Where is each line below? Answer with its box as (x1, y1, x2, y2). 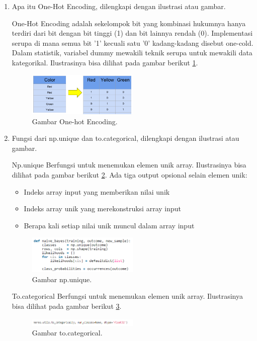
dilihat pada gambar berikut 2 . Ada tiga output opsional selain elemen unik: (12, 169, 247, 180)
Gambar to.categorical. (32, 327, 103, 338)
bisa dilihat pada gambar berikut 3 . (12, 301, 122, 311)
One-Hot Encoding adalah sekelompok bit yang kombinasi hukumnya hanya (12, 18, 246, 28)
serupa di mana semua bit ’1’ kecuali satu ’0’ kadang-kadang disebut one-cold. (12, 37, 253, 48)
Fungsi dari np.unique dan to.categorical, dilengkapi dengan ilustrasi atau (12, 133, 239, 143)
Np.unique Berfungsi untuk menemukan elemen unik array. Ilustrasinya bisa (12, 159, 246, 170)
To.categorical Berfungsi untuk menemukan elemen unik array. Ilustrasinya (12, 291, 243, 301)
